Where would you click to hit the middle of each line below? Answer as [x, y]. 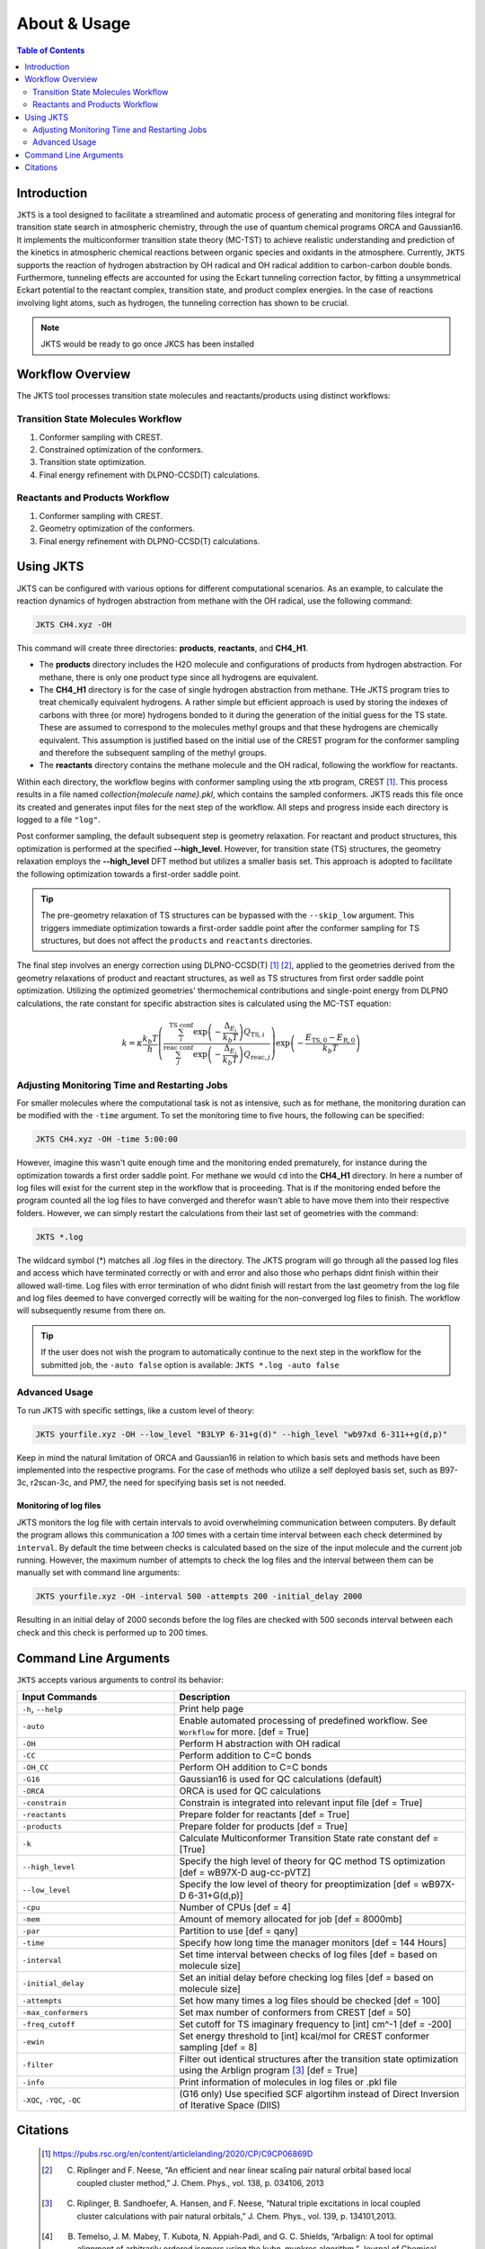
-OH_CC [35, 1767]
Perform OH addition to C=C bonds [253, 1768]
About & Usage [74, 23]
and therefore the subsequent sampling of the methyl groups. [153, 753]
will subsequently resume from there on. [91, 1311]
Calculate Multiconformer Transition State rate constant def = [309, 1838]
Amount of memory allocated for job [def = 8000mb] [291, 1919]
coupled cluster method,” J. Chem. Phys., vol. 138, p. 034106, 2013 [200, 2182]
